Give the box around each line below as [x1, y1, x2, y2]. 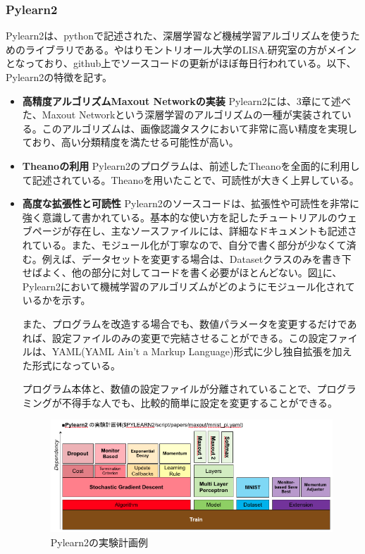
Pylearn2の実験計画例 [50, 534, 149, 549]
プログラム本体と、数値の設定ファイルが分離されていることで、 [22, 381, 317, 396]
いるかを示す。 [22, 293, 91, 307]
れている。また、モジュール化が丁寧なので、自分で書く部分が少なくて [22, 237, 347, 252]
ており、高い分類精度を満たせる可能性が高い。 [22, 135, 239, 149]
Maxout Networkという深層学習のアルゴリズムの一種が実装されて [42, 107, 342, 122]
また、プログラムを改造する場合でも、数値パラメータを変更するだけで [22, 316, 347, 331]
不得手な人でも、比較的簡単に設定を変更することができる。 [61, 395, 338, 410]
